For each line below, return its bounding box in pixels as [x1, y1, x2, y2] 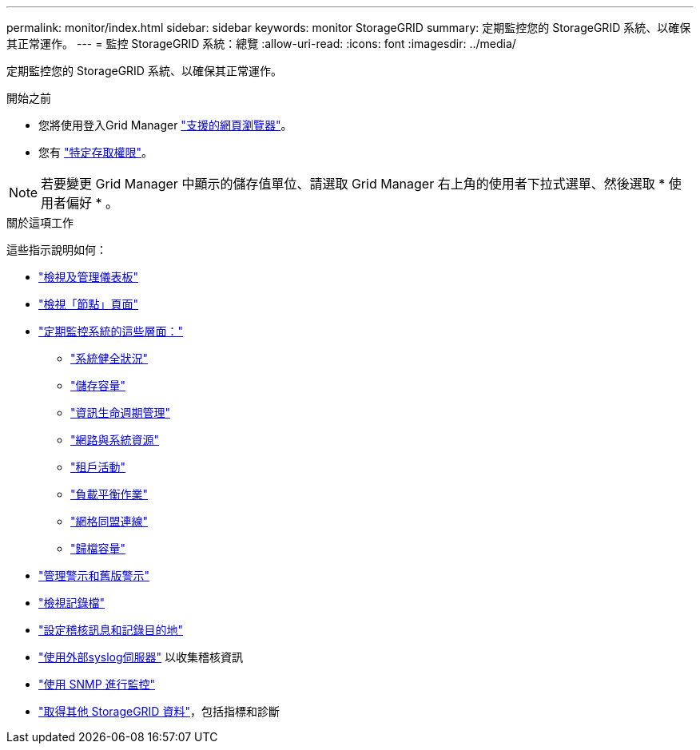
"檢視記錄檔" [38, 596, 105, 609]
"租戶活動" [70, 460, 126, 474]
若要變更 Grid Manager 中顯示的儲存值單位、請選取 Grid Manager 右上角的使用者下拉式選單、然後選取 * [41, 176, 666, 192]
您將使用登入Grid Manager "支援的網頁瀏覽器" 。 [38, 118, 292, 132]
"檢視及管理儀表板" [38, 270, 139, 284]
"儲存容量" [70, 379, 126, 392]
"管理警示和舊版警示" [38, 569, 150, 582]
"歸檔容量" [70, 542, 126, 555]
